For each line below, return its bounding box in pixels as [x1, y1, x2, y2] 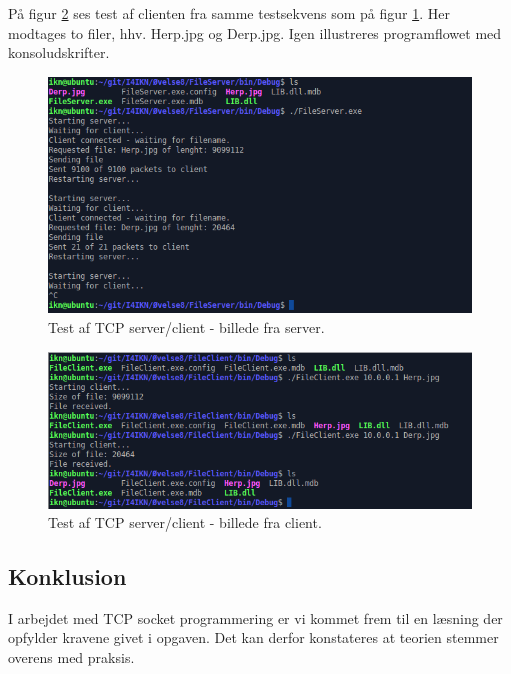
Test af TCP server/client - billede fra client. [48, 512, 322, 533]
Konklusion [8, 561, 127, 592]
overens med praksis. [8, 647, 135, 668]
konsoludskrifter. [8, 42, 110, 63]
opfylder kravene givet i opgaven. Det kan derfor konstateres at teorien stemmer [8, 627, 499, 648]
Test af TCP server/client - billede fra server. [48, 317, 325, 337]
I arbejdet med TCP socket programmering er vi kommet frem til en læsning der [8, 607, 503, 628]
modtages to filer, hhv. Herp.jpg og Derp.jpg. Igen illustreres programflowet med [8, 22, 502, 43]
